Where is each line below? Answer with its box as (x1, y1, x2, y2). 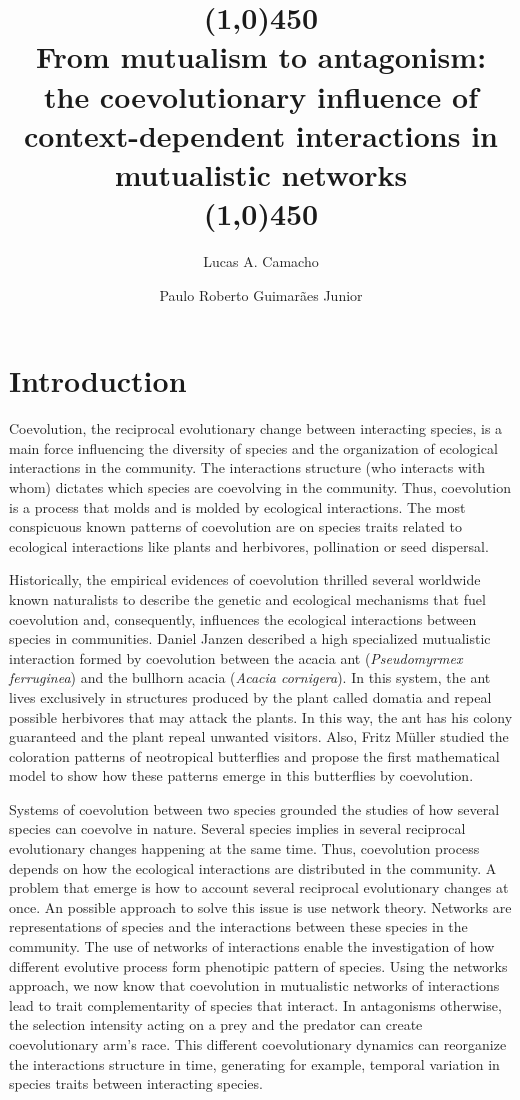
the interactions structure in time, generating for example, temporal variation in (9, 1053, 500, 1074)
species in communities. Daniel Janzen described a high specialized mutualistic (9, 628, 491, 649)
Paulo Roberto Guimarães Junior (159, 284, 363, 305)
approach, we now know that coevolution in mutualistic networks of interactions (9, 975, 500, 996)
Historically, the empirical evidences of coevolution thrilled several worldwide (9, 569, 481, 590)
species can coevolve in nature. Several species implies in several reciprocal (9, 818, 466, 839)
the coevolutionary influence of (43, 75, 479, 116)
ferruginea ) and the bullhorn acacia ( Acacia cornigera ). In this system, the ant (9, 667, 491, 688)
